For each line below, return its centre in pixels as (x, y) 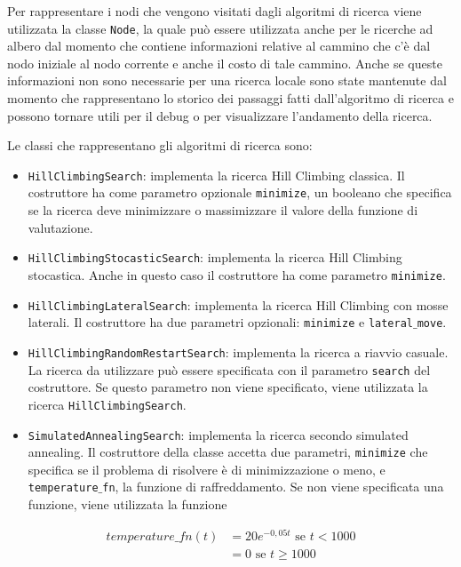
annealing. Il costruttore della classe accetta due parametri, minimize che (228, 452)
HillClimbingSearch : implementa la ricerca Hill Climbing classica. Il (216, 175)
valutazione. (60, 227)
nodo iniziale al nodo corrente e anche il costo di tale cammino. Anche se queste (225, 63)
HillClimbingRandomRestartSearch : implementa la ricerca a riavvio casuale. (238, 351)
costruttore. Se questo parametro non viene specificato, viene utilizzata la (228, 387)
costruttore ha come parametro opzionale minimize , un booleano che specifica (240, 192)
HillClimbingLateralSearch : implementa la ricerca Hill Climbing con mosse (238, 304)
